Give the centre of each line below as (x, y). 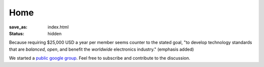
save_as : (18, 27)
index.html (58, 27)
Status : (17, 33)
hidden (55, 33)
